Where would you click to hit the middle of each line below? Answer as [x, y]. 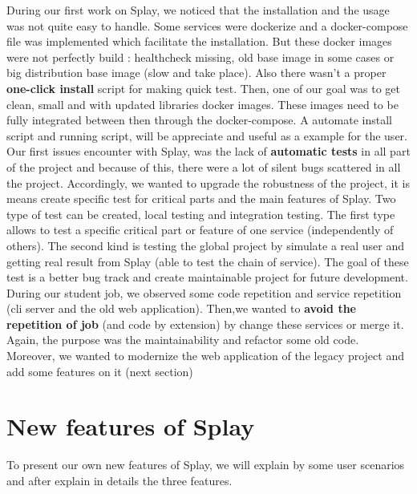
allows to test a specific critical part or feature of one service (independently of [200, 230]
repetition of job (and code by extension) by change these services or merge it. [205, 324]
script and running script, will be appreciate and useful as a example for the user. [207, 135]
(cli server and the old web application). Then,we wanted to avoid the [181, 308]
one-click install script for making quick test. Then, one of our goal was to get [203, 88]
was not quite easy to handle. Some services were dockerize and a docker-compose [207, 25]
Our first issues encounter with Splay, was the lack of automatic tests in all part [208, 151]
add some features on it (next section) [100, 371]
